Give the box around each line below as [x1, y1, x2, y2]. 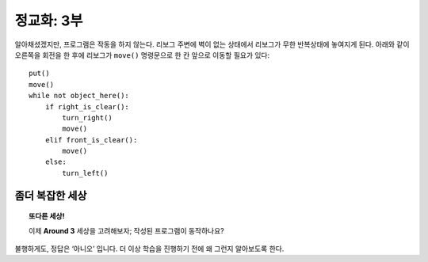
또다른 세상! [29, 211, 65, 221]
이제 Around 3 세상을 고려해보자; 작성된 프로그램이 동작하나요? [29, 226, 225, 235]
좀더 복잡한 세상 [14, 188, 87, 202]
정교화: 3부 [14, 12, 83, 29]
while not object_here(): [29, 91, 130, 101]
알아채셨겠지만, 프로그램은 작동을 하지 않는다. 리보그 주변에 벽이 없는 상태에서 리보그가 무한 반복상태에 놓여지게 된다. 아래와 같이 [14, 40, 410, 49]
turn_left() [62, 169, 109, 177]
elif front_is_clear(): [44, 135, 138, 144]
